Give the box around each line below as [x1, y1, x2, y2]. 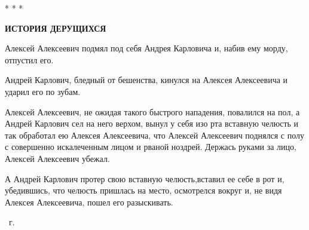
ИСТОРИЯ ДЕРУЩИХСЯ [5, 22, 106, 34]
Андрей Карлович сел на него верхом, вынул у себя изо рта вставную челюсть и [5, 117, 299, 130]
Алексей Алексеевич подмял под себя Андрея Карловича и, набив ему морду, [5, 42, 288, 54]
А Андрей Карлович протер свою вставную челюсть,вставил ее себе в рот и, [5, 172, 284, 185]
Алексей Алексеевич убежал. [5, 152, 110, 164]
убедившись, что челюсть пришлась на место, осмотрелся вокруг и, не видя [5, 184, 282, 197]
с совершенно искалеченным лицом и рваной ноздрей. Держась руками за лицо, [5, 140, 296, 153]
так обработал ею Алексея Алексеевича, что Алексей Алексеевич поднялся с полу [5, 128, 304, 141]
